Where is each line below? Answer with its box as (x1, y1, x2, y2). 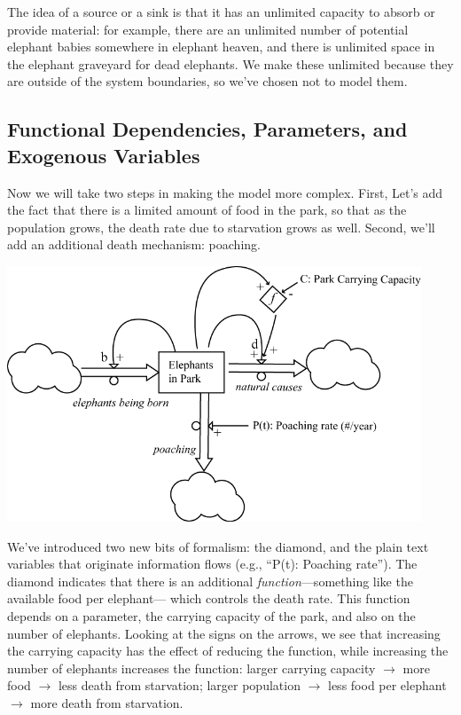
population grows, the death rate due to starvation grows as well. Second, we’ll (7, 217, 435, 236)
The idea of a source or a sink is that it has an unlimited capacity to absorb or (7, 3, 435, 20)
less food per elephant (328, 676, 447, 695)
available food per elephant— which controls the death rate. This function (7, 589, 410, 608)
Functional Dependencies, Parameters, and (7, 115, 408, 143)
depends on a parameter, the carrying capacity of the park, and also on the (7, 606, 416, 625)
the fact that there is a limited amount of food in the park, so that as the (7, 200, 407, 219)
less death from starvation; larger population (58, 676, 301, 695)
